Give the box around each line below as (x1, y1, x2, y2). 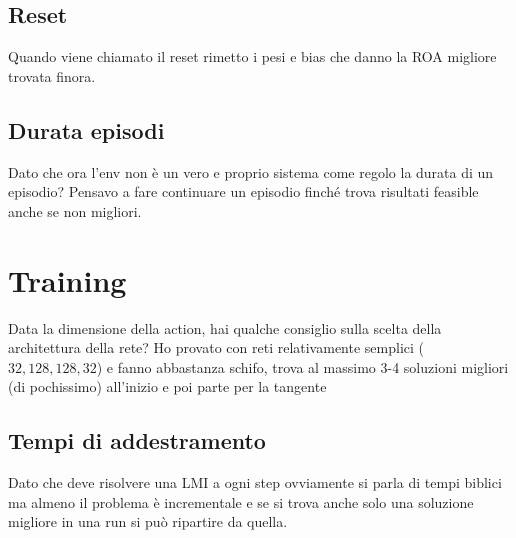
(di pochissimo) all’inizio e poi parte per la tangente (8, 376, 327, 397)
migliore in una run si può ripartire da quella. (8, 511, 288, 532)
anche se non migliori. (8, 200, 142, 221)
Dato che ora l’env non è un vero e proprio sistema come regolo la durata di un (8, 161, 494, 182)
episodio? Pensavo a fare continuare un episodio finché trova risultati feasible (8, 181, 479, 202)
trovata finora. (8, 65, 96, 86)
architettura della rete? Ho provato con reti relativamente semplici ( (8, 337, 424, 358)
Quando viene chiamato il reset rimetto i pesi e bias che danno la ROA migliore (8, 46, 497, 67)
